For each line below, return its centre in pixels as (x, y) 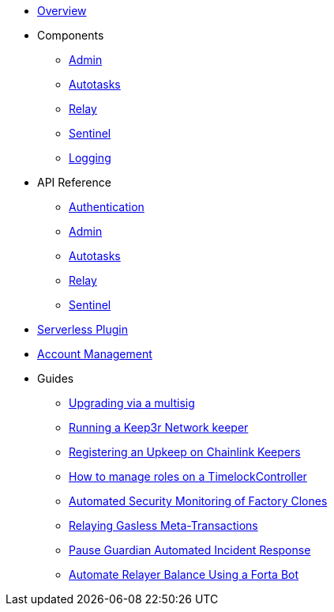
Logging (90, 158)
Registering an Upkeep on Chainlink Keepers (185, 452)
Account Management (95, 354)
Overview (62, 11)
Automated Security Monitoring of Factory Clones (198, 501)
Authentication (107, 207)
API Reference (74, 182)
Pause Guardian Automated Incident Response (190, 550)
